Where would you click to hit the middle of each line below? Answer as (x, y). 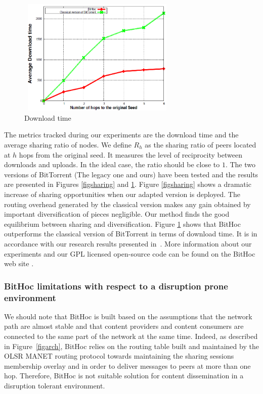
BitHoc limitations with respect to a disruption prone (116, 286)
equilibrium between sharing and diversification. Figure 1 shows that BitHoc (122, 224)
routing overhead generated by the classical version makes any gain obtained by (127, 204)
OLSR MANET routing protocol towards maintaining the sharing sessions (119, 356)
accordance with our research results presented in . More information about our (128, 243)
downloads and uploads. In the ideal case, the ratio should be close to (112, 164)
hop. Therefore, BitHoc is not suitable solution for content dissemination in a (124, 376)
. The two (240, 164)
